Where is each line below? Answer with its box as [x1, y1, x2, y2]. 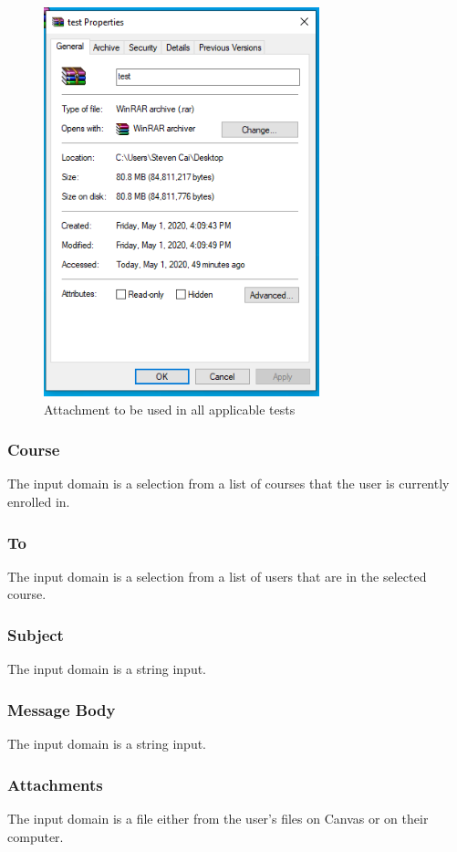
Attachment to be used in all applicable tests [44, 399, 296, 418]
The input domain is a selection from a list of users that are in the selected [7, 566, 427, 585]
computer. [7, 826, 64, 846]
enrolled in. [7, 492, 70, 511]
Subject [7, 624, 64, 646]
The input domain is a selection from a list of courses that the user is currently [7, 474, 450, 493]
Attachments [7, 773, 103, 795]
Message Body [7, 698, 116, 721]
